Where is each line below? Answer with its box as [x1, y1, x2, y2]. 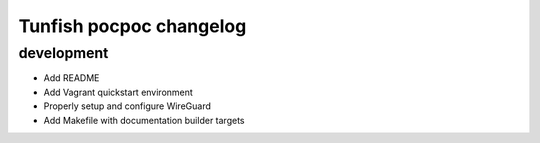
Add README [43, 72, 100, 84]
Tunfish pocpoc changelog [18, 15, 247, 37]
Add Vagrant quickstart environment [43, 86, 194, 98]
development [18, 44, 109, 62]
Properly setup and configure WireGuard [43, 100, 212, 112]
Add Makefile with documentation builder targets [43, 114, 245, 126]
